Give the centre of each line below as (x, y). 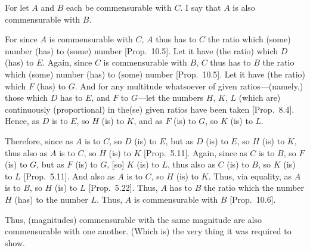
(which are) (260, 97)
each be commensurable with (119, 7)
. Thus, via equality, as (250, 176)
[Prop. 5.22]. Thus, (123, 188)
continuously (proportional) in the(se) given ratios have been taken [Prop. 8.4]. (150, 109)
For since (21, 39)
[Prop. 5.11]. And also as (69, 176)
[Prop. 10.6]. (253, 199)
